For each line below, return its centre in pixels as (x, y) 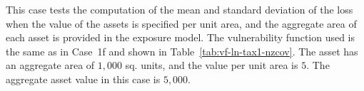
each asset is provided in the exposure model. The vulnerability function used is (181, 37)
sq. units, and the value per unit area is (212, 65)
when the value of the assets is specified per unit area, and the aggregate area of (181, 23)
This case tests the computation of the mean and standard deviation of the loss (180, 9)
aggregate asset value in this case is (83, 79)
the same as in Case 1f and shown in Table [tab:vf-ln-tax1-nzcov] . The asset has (182, 51)
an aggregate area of (50, 65)
